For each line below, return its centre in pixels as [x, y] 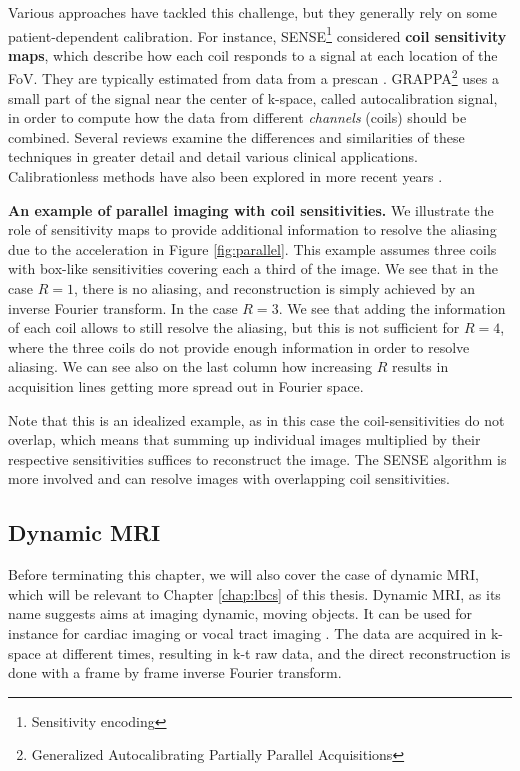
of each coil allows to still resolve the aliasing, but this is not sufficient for [234, 327]
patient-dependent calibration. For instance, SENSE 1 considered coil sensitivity [257, 34]
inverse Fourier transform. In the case [123, 307]
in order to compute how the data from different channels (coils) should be [237, 117]
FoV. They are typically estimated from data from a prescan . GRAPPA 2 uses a [253, 77]
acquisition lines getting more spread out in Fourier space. [186, 386]
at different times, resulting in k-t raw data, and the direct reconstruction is [278, 652]
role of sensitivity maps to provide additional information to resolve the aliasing [252, 229]
